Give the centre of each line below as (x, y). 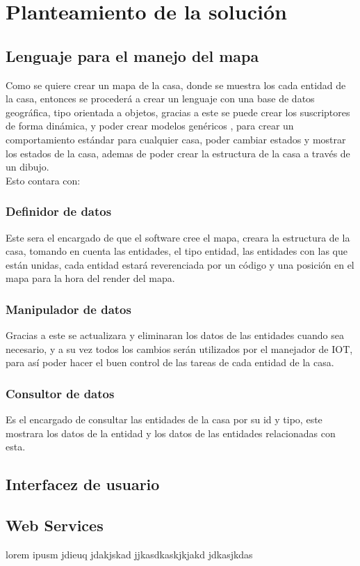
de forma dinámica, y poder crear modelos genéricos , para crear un (150, 126)
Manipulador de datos (68, 309)
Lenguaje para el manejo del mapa (132, 55)
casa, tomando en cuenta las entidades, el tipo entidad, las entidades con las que (177, 251)
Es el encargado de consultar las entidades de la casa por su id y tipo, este (164, 419)
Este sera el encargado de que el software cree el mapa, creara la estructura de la (178, 237)
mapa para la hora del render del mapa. (90, 278)
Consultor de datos (60, 393)
